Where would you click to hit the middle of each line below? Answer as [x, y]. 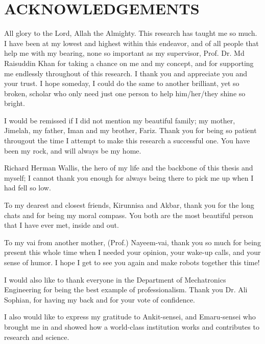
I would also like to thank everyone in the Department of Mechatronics [115, 279]
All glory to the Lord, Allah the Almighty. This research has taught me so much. [131, 33]
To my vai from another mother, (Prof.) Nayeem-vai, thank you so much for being [132, 242]
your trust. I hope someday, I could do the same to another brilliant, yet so [122, 83]
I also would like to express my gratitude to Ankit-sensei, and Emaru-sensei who [130, 317]
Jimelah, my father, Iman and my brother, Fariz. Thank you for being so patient [130, 130]
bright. [15, 103]
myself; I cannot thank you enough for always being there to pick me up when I [129, 177]
